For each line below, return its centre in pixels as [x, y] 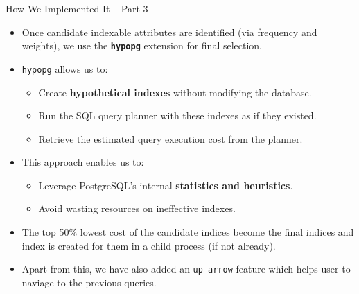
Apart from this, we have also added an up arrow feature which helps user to [186, 269]
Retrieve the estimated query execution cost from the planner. [170, 138]
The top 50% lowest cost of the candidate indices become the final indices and [188, 232]
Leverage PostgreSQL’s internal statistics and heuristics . [166, 185]
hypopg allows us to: [65, 68]
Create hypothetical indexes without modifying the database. [175, 92]
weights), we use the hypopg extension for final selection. [142, 45]
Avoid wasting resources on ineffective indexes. [137, 208]
